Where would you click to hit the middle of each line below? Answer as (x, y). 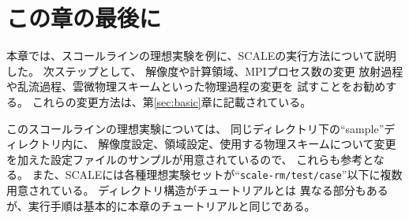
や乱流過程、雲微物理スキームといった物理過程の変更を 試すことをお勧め (196, 86)
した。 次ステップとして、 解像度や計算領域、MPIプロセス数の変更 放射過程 (205, 71)
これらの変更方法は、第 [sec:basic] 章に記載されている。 (172, 101)
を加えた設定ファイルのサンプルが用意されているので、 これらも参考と (190, 159)
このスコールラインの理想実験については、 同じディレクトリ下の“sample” (195, 128)
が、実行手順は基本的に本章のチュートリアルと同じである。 (161, 205)
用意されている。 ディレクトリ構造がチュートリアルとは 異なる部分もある (197, 189)
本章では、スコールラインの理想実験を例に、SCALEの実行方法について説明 (201, 56)
